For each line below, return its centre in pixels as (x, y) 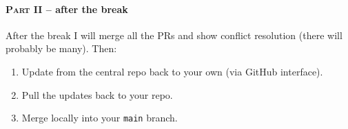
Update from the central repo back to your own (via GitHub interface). (172, 71)
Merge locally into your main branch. (100, 118)
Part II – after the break (67, 9)
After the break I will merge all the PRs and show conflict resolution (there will (174, 35)
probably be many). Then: (61, 48)
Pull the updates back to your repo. (97, 94)
